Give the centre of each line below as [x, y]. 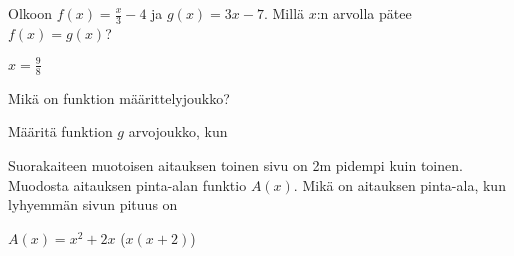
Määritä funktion [60, 131]
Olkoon [30, 13]
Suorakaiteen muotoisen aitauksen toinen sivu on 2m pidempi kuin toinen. [235, 164]
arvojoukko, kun [178, 131]
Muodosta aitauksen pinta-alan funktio [127, 184]
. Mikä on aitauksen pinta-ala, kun [399, 184]
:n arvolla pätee [364, 13]
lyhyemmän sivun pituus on [93, 204]
